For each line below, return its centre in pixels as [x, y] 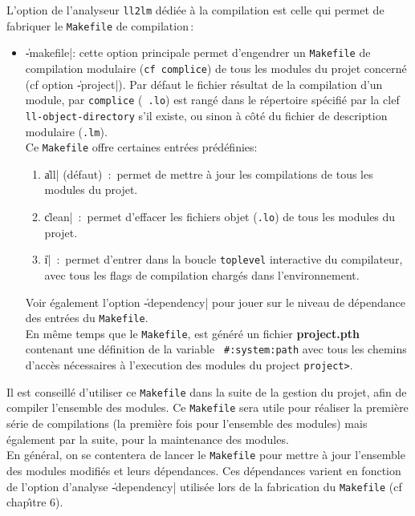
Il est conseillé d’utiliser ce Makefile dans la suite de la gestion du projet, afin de [207, 391]
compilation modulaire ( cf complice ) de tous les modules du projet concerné [216, 68]
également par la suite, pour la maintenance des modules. [148, 439]
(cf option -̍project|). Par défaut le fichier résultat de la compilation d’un [204, 84]
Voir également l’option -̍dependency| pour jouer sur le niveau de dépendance [215, 302]
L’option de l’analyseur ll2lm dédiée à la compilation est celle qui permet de [195, 10]
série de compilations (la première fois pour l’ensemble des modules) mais [187, 423]
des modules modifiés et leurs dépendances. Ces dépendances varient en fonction [204, 470]
